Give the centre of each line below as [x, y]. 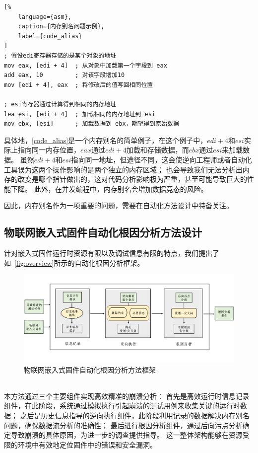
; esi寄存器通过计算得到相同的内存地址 [60, 104]
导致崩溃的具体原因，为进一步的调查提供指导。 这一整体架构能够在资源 [127, 435]
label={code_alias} [50, 36]
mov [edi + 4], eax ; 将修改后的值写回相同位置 [79, 85]
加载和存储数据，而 [158, 150]
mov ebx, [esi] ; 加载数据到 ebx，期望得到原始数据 [92, 124]
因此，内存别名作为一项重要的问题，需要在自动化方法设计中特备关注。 [119, 205]
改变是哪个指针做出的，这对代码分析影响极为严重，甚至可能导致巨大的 [132, 179]
